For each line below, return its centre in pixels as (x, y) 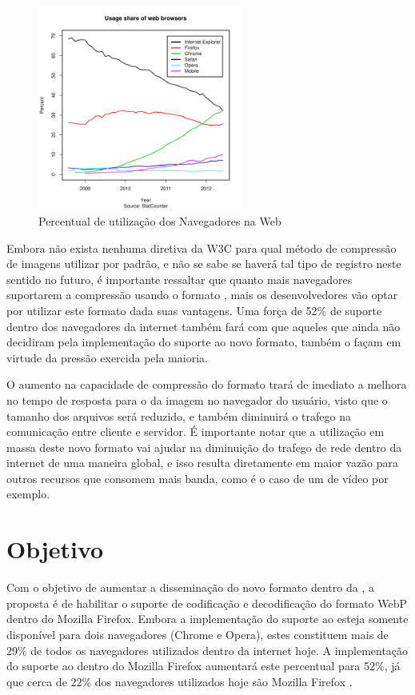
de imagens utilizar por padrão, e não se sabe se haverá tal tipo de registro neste (204, 264)
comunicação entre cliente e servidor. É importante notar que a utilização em (196, 431)
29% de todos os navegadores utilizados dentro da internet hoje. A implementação (207, 650)
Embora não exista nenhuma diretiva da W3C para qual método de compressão (202, 248)
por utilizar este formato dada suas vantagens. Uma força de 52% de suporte (194, 310)
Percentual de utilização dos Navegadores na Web (160, 220)
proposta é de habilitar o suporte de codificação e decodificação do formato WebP (207, 603)
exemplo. (28, 494)
